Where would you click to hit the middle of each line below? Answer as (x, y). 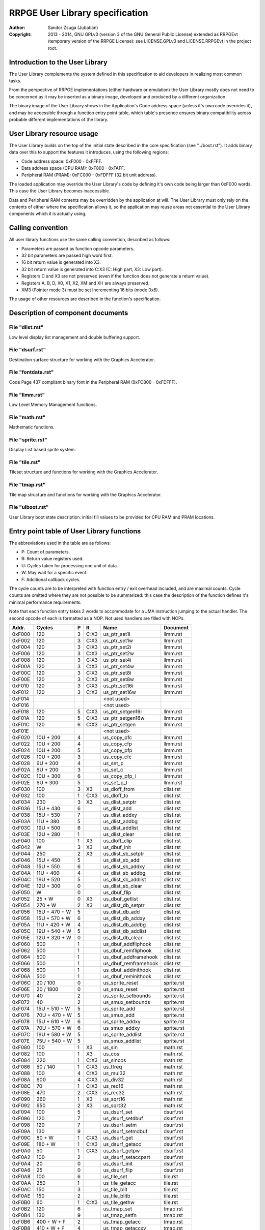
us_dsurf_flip (118, 1170)
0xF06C (21, 983)
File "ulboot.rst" (29, 507)
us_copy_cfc (118, 757)
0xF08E (21, 1092)
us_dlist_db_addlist (125, 931)
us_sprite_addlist (122, 1034)
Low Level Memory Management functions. (53, 404)
